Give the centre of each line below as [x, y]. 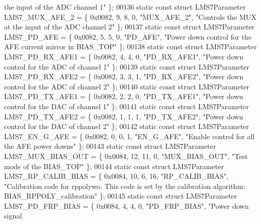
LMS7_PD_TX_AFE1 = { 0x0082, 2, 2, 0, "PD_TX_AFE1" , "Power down [124, 96]
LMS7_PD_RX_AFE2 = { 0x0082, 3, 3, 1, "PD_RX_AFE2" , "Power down [124, 76]
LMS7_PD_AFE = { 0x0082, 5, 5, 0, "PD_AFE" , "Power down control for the [128, 36]
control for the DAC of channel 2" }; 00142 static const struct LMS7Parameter [127, 126]
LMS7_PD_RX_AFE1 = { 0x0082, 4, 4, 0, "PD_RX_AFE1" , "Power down [124, 56]
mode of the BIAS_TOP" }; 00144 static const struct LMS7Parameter [114, 166]
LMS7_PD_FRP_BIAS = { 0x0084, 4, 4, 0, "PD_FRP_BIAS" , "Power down [126, 205]
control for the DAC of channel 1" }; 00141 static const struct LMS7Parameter [127, 106]
